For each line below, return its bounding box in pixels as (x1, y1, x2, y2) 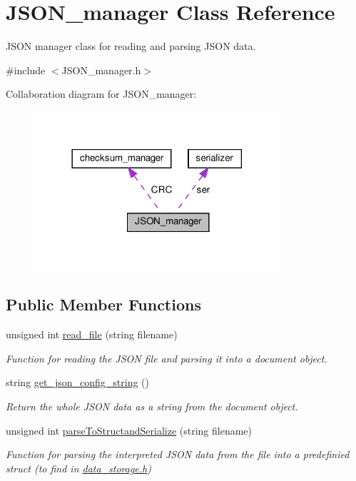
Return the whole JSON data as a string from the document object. (6, 398, 298, 413)
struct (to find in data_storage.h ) (6, 460, 151, 475)
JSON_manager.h (61, 62, 141, 77)
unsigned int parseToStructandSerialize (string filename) (6, 422, 253, 437)
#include (6, 62, 46, 77)
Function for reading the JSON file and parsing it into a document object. (6, 350, 327, 365)
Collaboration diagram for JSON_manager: (6, 86, 197, 101)
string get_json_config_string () (6, 375, 150, 390)
